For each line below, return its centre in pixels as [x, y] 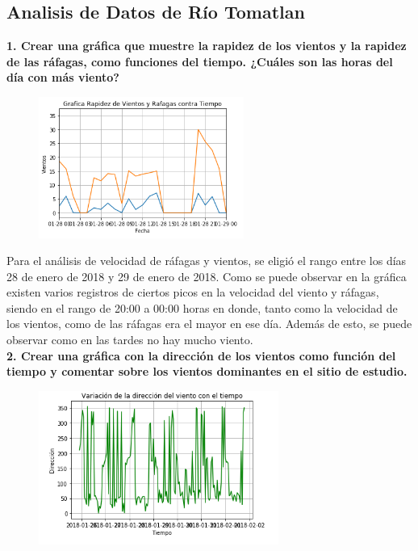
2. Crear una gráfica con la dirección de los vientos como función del [201, 355]
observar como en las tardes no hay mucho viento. [130, 340]
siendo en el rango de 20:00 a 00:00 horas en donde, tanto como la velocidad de [202, 307]
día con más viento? [63, 77]
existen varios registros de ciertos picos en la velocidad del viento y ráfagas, [193, 292]
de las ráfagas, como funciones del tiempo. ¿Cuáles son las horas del [200, 61]
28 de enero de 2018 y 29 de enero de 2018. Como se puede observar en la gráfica [207, 276]
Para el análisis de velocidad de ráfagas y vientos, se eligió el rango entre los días [207, 261]
